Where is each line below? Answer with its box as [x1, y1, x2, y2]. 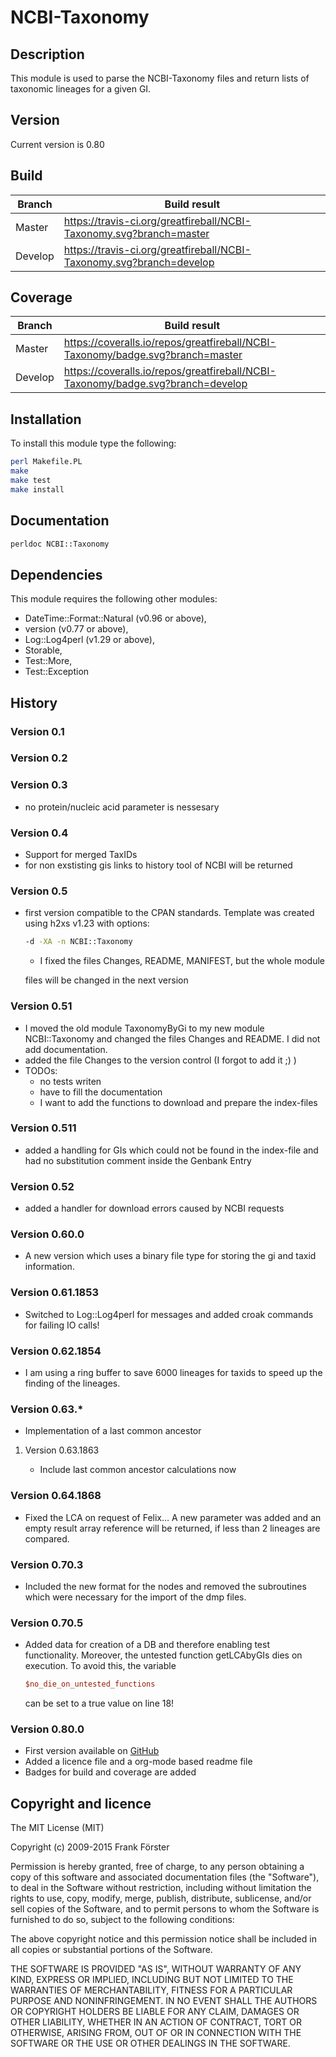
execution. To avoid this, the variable [24, 1660, 177, 1672]
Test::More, [24, 655, 73, 667]
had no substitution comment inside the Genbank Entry [24, 1154, 252, 1166]
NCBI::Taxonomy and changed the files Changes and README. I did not [24, 1032, 321, 1045]
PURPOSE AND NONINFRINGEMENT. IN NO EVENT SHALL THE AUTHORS [10, 1995, 318, 2007]
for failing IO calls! [24, 1319, 100, 1331]
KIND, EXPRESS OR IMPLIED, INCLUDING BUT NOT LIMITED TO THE [10, 1974, 294, 1986]
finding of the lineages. [24, 1377, 121, 1390]
